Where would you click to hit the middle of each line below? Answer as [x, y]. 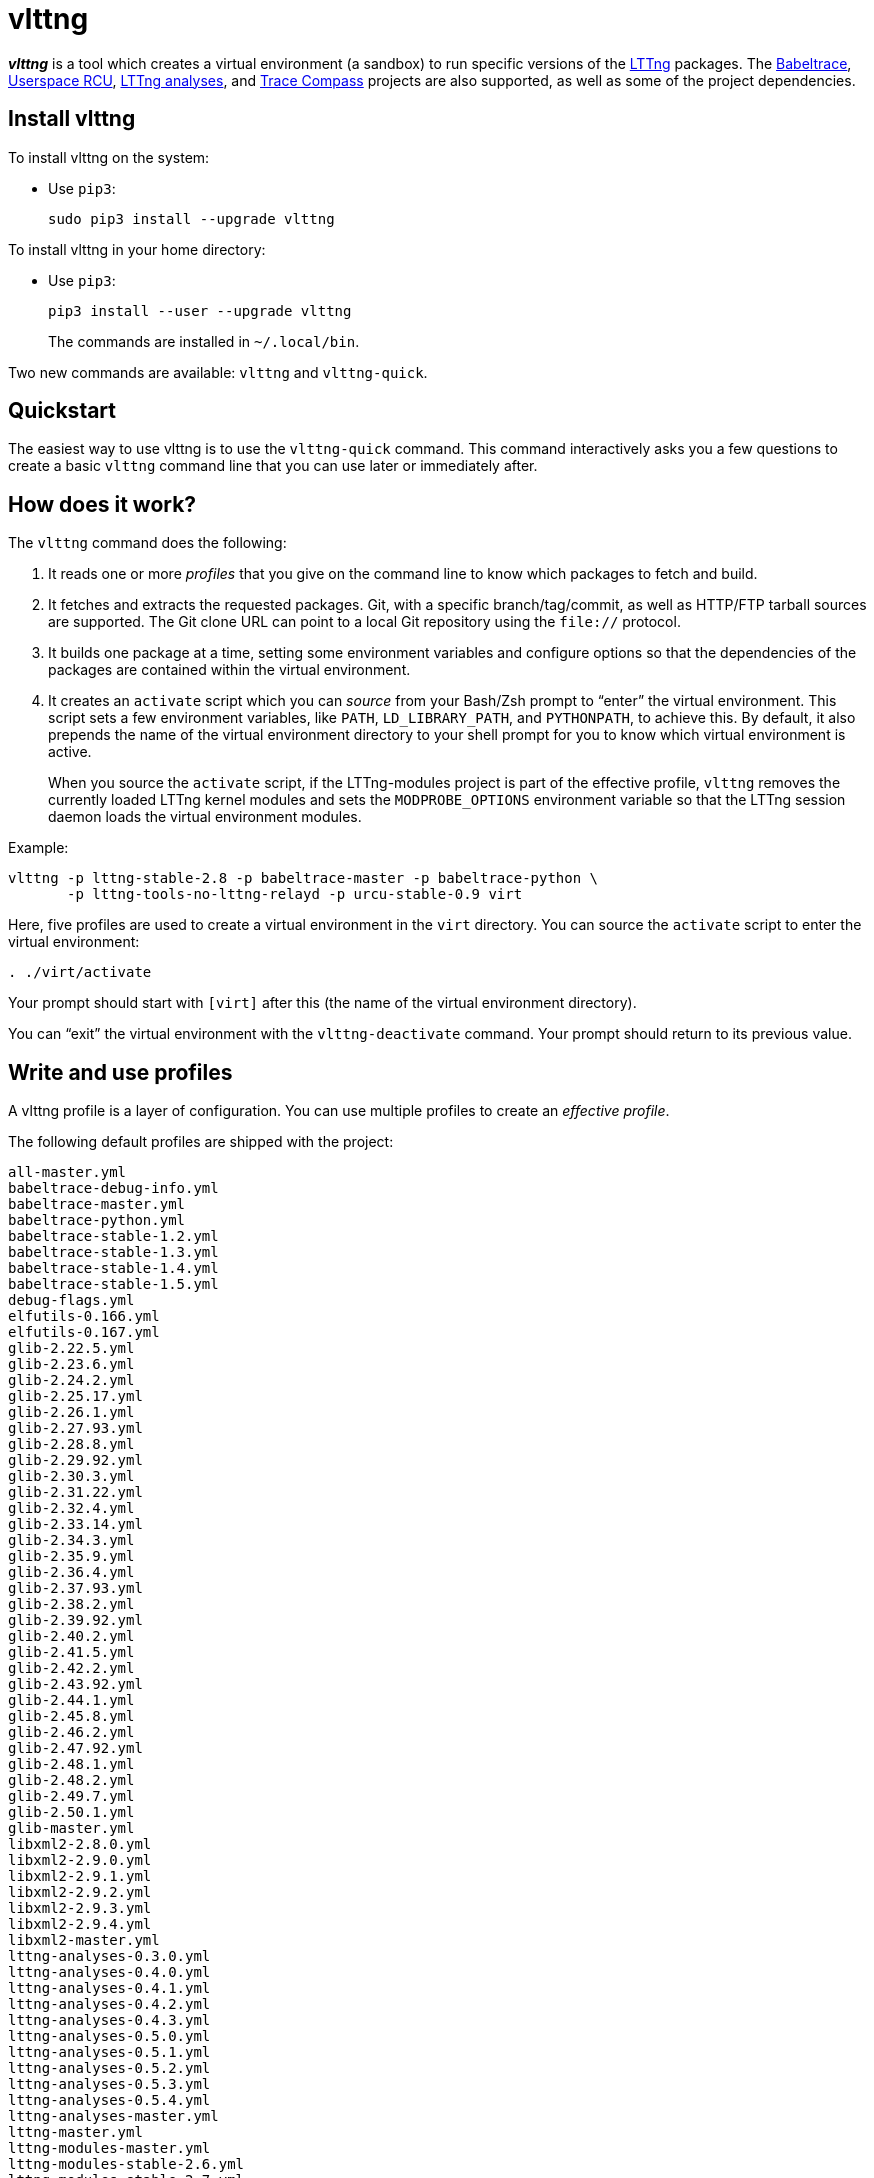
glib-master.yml [71, 1828]
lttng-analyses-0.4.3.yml [109, 2020]
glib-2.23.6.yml [71, 1364]
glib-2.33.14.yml [75, 1524]
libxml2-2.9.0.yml [80, 1860]
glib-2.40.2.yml [71, 1636]
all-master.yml [67, 1172]
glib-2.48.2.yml [71, 1780]
